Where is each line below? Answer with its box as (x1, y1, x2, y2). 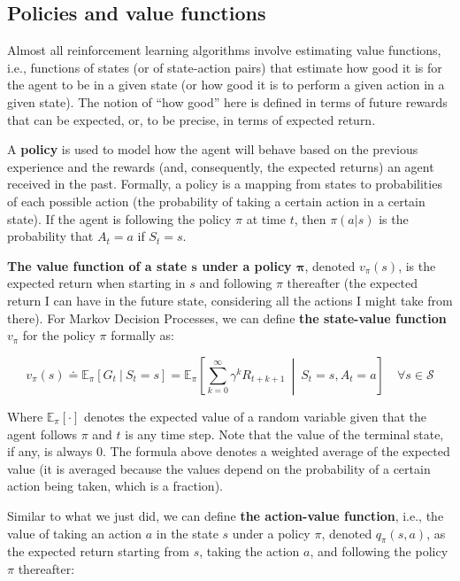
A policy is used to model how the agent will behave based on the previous (7, 140, 418, 159)
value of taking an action (7, 523, 142, 542)
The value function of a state (7, 256, 188, 275)
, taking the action (199, 542, 300, 561)
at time (246, 209, 286, 228)
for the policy (22, 326, 96, 345)
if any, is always (7, 442, 93, 461)
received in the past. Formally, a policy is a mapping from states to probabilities (7, 174, 442, 193)
